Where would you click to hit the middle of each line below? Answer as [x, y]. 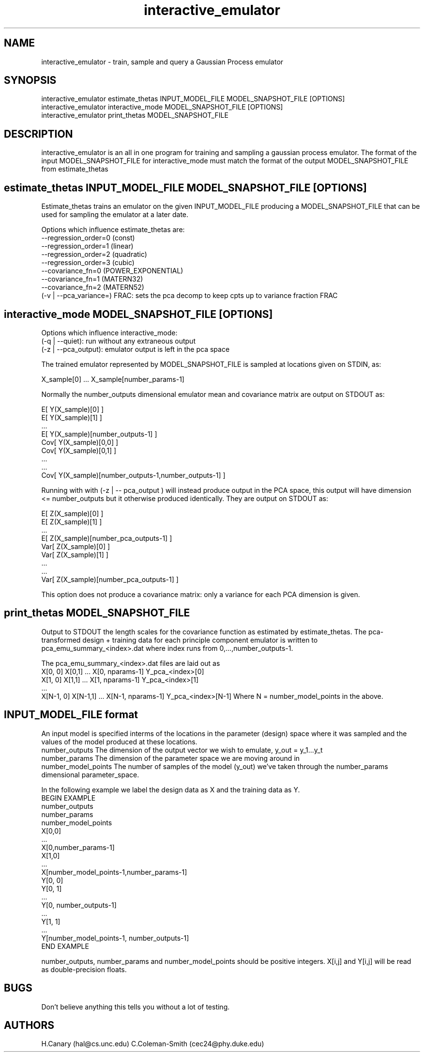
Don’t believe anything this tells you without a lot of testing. [136, 1007]
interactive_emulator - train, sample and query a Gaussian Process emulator [162, 62]
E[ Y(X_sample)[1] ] [72, 417]
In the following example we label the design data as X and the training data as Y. [171, 789]
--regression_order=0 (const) [88, 238]
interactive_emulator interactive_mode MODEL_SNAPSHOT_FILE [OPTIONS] [162, 107]
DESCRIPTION [38, 134]
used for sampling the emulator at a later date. [115, 215]
